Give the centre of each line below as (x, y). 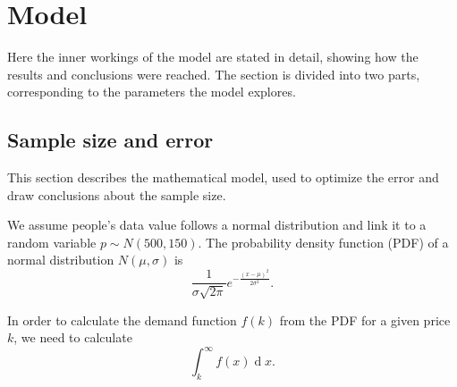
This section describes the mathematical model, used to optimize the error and (223, 177)
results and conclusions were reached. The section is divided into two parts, (214, 74)
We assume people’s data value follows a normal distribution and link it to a (217, 225)
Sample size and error (110, 140)
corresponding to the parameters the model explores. (152, 92)
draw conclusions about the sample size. (117, 194)
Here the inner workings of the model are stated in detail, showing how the (213, 57)
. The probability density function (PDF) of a (323, 242)
